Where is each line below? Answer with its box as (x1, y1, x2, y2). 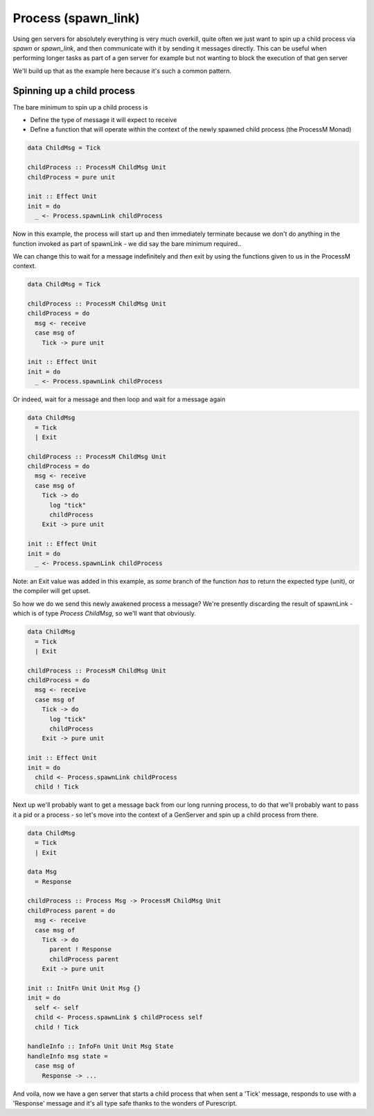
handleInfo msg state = (27, 1052, 109, 1060)
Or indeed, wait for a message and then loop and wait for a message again (12, 395, 226, 403)
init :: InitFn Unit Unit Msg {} (27, 984, 141, 992)
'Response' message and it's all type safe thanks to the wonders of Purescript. (12, 1099, 238, 1107)
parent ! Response (49, 945, 112, 953)
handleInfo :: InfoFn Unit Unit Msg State (27, 1043, 174, 1050)
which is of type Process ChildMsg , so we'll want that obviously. (12, 609, 197, 618)
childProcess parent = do (27, 907, 116, 914)
